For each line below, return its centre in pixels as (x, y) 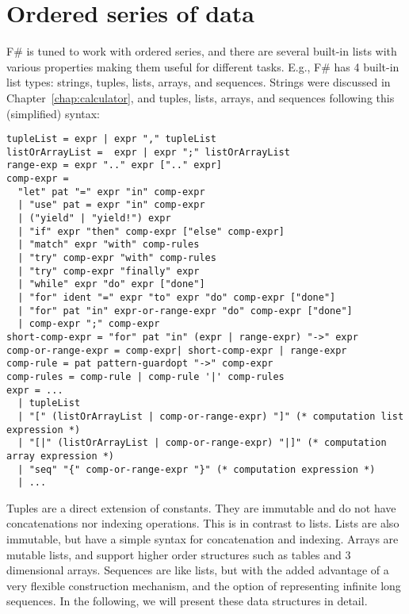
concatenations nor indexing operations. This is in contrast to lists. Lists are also (203, 523)
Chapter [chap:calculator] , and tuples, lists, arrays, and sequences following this (201, 97)
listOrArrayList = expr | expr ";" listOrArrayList (148, 152)
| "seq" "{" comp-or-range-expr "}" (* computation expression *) (197, 469)
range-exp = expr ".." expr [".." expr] (115, 165)
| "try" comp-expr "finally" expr (109, 271)
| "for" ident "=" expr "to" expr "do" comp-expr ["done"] (177, 297)
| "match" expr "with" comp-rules (109, 245)
